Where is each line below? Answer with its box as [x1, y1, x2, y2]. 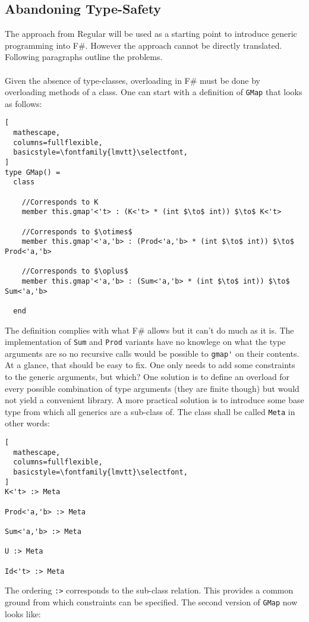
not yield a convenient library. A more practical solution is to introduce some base [5, 394, 304, 406]
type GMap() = [5, 168, 61, 177]
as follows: [5, 97, 42, 109]
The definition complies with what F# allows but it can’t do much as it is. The [5, 323, 294, 336]
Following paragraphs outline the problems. [5, 51, 163, 63]
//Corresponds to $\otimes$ [21, 227, 133, 236]
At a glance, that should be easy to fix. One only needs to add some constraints [5, 359, 295, 371]
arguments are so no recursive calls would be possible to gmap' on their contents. [5, 347, 299, 359]
